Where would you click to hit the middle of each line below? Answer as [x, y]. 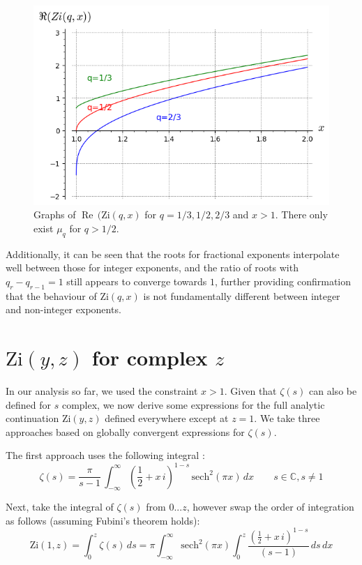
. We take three [287, 418]
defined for [29, 404]
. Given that [250, 391]
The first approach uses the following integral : [105, 455]
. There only [301, 214]
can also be [333, 391]
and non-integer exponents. [63, 309]
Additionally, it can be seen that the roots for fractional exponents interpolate [173, 254]
